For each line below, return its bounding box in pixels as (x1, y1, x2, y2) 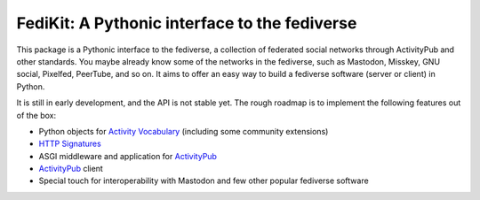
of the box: (16, 110, 57, 120)
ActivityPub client (38, 164, 104, 174)
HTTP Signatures (38, 138, 101, 150)
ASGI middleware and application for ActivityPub (38, 150, 218, 161)
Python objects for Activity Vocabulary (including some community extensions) (38, 126, 329, 136)
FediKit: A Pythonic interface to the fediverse (16, 13, 357, 33)
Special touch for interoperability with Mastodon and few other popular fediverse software (38, 175, 369, 186)
